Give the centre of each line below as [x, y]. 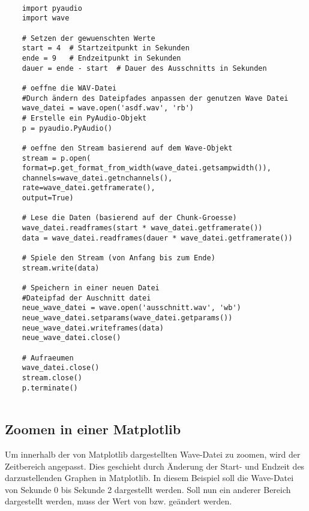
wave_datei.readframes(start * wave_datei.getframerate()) [142, 228]
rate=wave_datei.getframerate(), [88, 188]
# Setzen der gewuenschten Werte [88, 38]
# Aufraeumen [48, 358]
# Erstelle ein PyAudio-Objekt [84, 118]
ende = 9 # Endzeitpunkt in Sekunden [101, 58]
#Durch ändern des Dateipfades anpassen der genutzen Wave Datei [155, 98]
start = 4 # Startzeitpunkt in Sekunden [106, 48]
